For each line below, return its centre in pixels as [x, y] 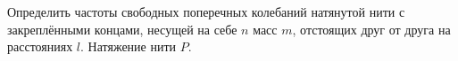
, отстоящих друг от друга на [371, 29]
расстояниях [40, 46]
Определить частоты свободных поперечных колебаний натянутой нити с [206, 11]
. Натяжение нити [129, 46]
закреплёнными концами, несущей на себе [122, 29]
